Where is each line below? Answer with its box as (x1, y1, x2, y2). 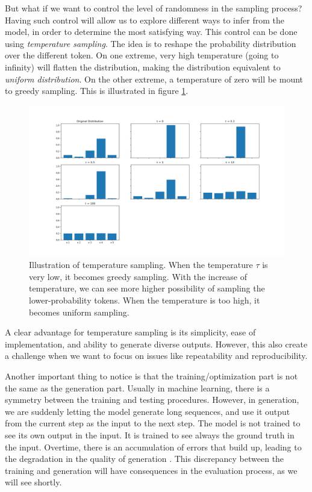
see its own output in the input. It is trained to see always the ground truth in (5, 428, 295, 441)
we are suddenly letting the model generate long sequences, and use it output (5, 405, 290, 417)
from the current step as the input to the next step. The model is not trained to (5, 417, 301, 429)
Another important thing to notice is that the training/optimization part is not (5, 370, 298, 382)
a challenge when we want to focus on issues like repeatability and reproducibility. (5, 349, 308, 362)
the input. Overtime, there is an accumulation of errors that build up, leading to (5, 440, 302, 453)
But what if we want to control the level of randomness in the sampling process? (5, 2, 302, 14)
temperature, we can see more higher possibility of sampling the (29, 282, 265, 294)
